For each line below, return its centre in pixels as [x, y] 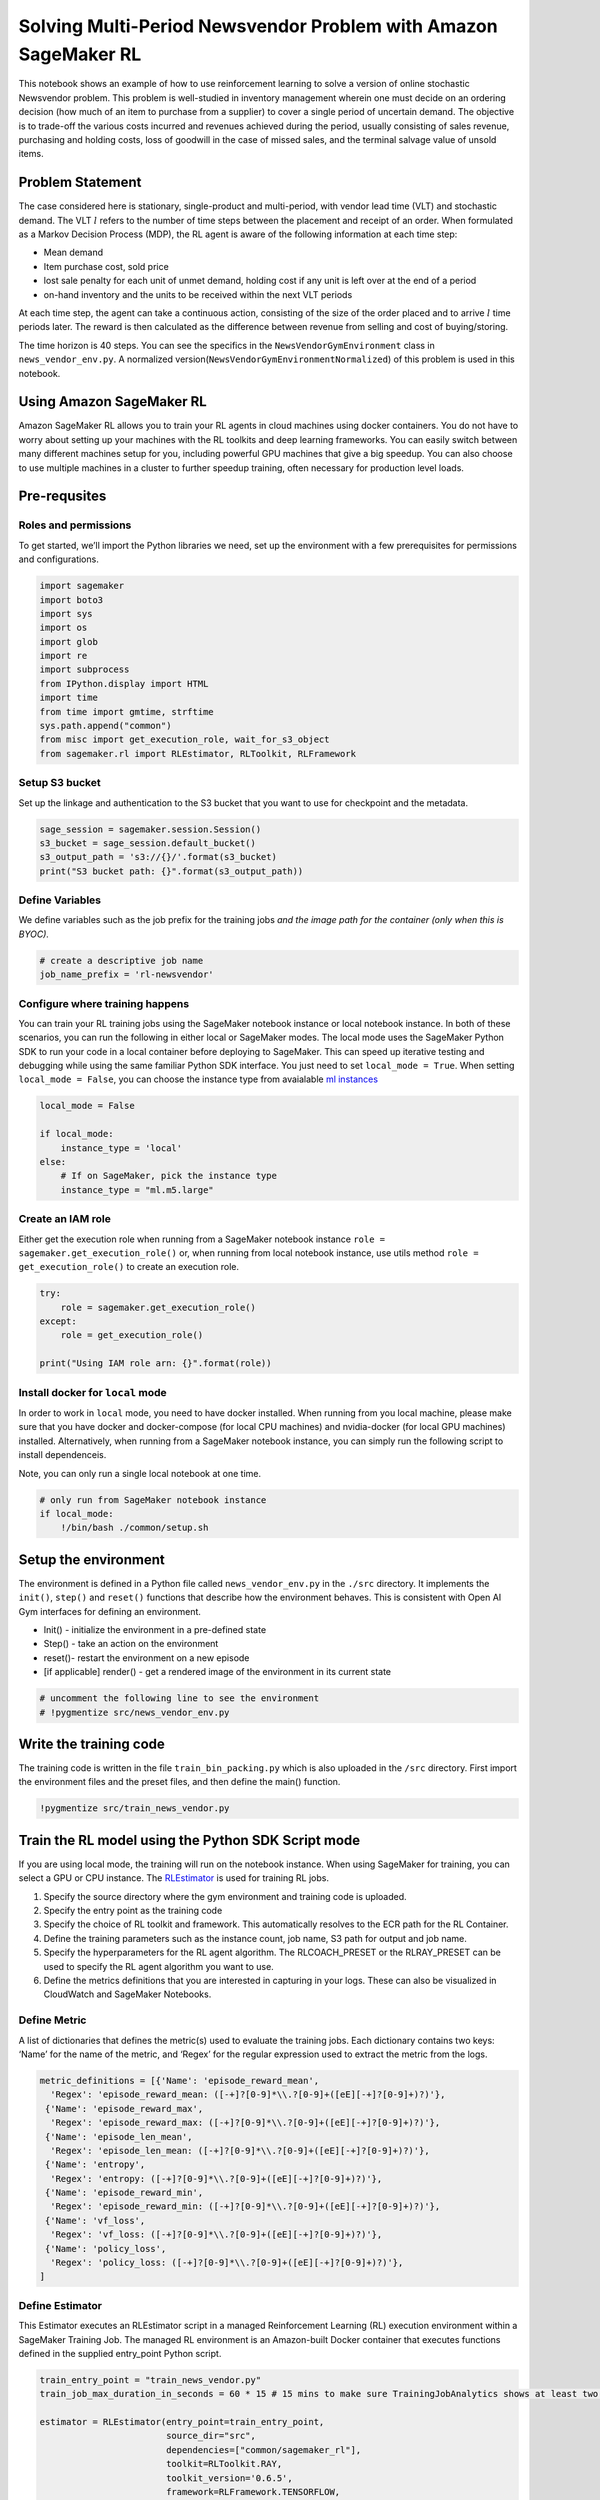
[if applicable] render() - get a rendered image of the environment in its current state [217, 1672]
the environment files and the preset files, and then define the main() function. [179, 1782]
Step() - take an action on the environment [131, 1644]
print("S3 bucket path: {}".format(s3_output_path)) [171, 871]
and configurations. [58, 559]
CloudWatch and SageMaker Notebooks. [127, 1994]
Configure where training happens [104, 1003]
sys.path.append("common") [105, 726]
